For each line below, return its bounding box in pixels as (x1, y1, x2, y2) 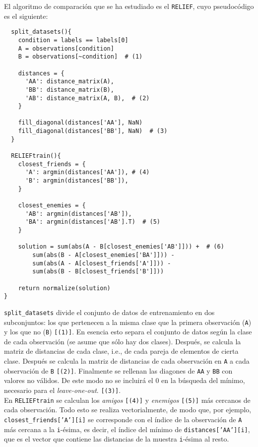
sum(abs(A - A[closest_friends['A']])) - (32, 259, 171, 267)
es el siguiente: (4, 10, 48, 21)
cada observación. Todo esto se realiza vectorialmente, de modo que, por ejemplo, (4, 404, 252, 415)
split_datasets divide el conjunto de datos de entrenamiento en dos (4, 307, 215, 317)
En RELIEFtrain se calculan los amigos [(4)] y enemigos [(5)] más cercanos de (4, 394, 251, 405)
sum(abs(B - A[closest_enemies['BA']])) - (32, 251, 175, 258)
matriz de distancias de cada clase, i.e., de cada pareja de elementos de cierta (4, 346, 239, 356)
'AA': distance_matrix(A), (25, 78, 114, 85)
